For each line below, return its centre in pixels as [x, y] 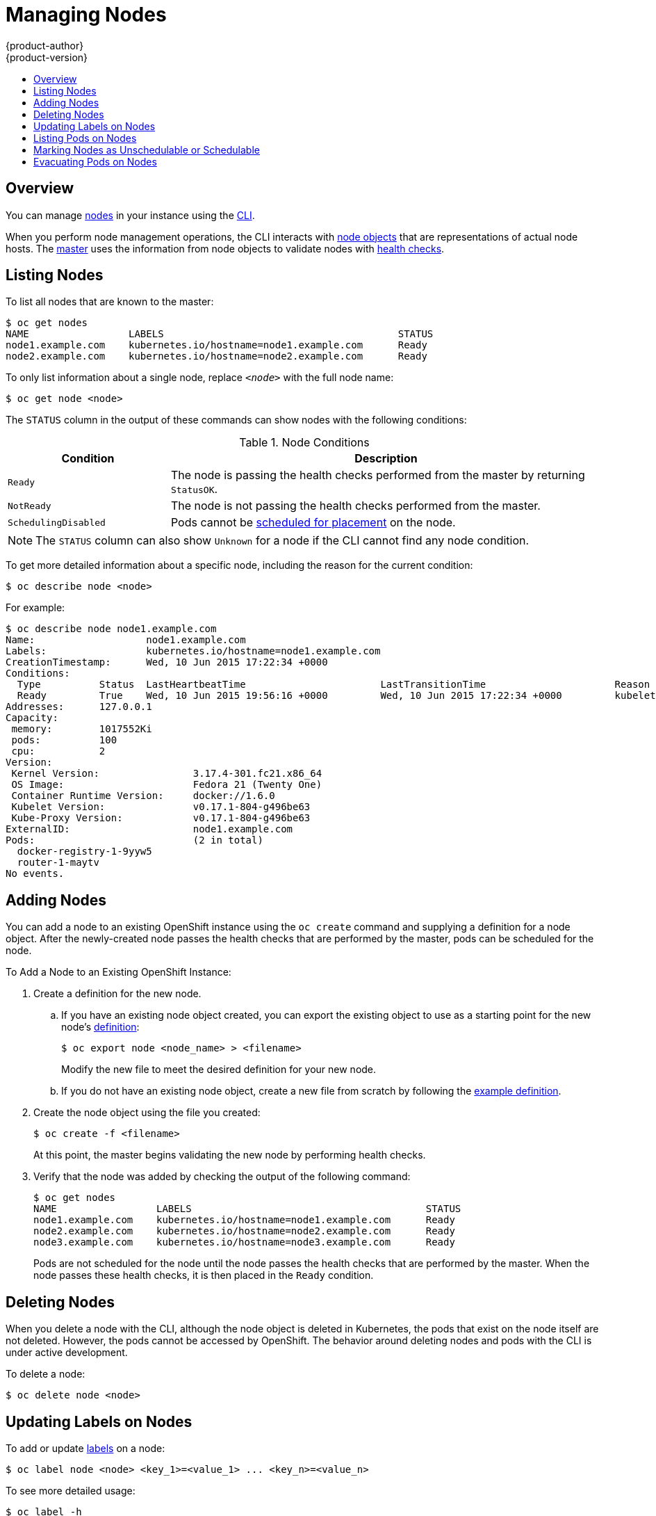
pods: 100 [64, 740]
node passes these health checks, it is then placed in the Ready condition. [204, 1275]
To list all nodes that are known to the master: [110, 302]
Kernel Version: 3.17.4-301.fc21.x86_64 [167, 774]
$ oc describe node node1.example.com [111, 629]
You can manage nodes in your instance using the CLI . [130, 215]
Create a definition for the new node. [117, 994]
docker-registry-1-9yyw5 [84, 852]
